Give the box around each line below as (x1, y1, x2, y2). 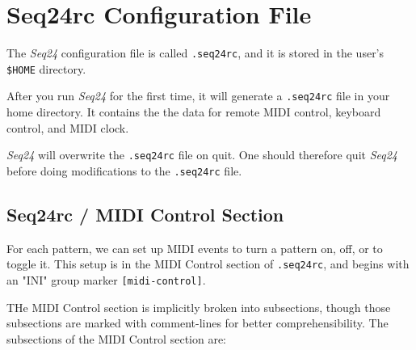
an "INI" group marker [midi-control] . (6, 272, 206, 289)
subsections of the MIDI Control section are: (6, 330, 227, 347)
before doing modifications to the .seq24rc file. (6, 162, 242, 179)
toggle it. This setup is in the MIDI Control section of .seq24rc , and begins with (6, 255, 410, 272)
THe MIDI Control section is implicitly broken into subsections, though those (6, 298, 391, 315)
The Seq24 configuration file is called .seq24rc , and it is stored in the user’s (6, 44, 384, 61)
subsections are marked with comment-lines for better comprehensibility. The (6, 314, 389, 331)
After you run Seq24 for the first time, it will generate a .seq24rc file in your (6, 87, 390, 104)
